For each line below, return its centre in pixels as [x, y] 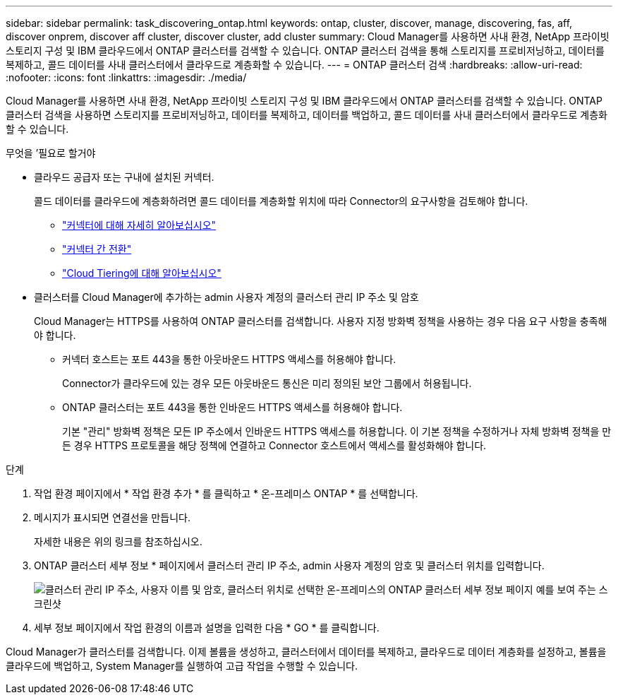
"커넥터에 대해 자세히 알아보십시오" [139, 225]
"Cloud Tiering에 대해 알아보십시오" [142, 273]
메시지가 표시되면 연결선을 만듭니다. [112, 517]
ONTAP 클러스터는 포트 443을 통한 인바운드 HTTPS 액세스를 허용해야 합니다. [232, 407]
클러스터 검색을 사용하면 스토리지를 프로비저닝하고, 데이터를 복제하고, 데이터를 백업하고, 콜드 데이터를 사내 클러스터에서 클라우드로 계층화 [307, 115]
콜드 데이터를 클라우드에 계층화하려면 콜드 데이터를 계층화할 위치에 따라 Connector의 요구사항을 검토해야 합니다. [281, 201]
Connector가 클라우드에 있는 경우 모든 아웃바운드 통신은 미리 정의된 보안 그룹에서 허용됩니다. [267, 383]
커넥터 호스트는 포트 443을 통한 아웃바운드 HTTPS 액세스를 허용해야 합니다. [229, 359]
